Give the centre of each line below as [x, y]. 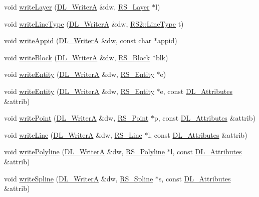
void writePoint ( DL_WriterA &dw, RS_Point [76, 118]
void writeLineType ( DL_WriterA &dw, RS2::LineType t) [94, 23]
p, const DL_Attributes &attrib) [205, 118]
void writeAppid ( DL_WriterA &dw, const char [78, 40]
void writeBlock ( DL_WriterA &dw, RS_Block [77, 57]
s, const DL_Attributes [195, 178]
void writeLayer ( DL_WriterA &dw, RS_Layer [77, 7]
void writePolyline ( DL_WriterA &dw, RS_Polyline [84, 152]
